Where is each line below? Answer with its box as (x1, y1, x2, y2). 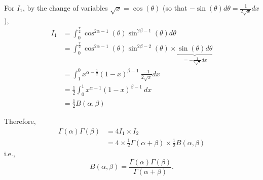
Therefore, (4, 116, 36, 126)
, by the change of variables (23, 3, 108, 13)
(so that (163, 3, 187, 13)
